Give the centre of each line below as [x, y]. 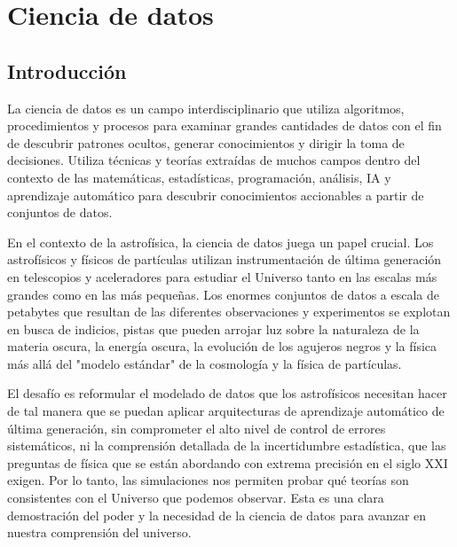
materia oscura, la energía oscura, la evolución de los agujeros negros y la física [222, 346]
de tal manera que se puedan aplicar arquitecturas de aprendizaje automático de [226, 411]
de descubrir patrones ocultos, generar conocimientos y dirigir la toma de [206, 142]
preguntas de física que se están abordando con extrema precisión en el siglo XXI [228, 462]
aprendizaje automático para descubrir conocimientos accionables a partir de [216, 195]
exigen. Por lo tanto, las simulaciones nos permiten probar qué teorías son [208, 480]
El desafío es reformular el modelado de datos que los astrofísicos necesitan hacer [227, 393]
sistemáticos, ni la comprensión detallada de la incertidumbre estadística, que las [227, 445]
